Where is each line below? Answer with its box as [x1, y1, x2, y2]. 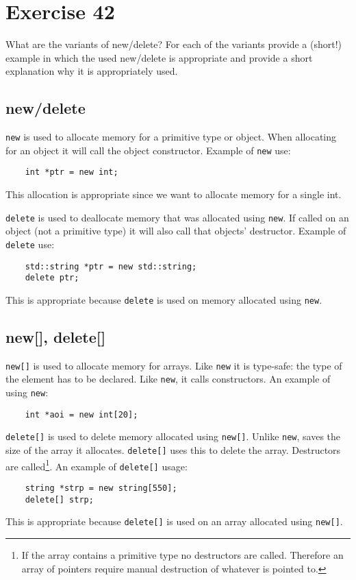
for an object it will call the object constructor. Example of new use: [5, 143, 291, 157]
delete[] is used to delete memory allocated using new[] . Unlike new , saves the [5, 429, 341, 444]
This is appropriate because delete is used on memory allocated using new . [5, 292, 322, 306]
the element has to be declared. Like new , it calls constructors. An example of [5, 372, 331, 386]
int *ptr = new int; [25, 167, 118, 178]
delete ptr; [25, 273, 79, 283]
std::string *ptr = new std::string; [25, 261, 197, 271]
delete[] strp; [25, 494, 94, 505]
